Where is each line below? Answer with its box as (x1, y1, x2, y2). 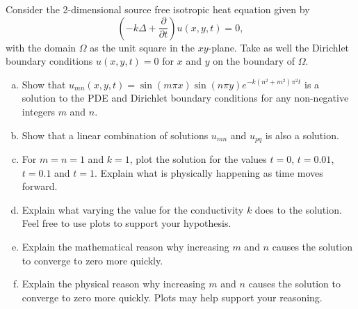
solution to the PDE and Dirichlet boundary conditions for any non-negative (22, 90, 349, 105)
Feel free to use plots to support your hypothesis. (22, 216, 231, 230)
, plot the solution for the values (129, 152, 267, 166)
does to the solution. (254, 202, 342, 216)
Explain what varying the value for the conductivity (22, 202, 244, 216)
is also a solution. (265, 127, 339, 142)
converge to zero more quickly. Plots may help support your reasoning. (22, 290, 323, 304)
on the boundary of (213, 54, 295, 68)
